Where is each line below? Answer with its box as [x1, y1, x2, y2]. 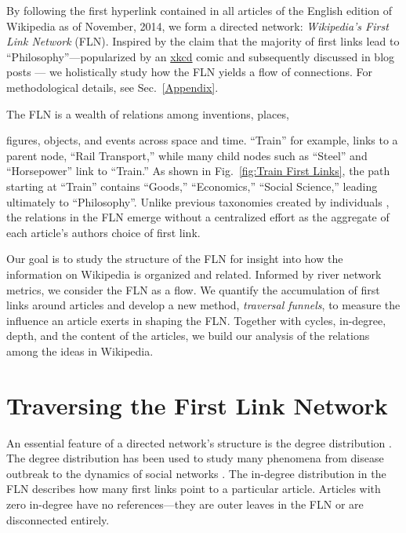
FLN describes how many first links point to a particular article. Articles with [6, 480, 381, 497]
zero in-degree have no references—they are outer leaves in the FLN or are [6, 495, 364, 512]
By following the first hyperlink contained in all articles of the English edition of [6, 2, 392, 18]
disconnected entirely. [6, 511, 110, 528]
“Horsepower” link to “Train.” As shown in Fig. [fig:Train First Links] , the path [6, 162, 390, 179]
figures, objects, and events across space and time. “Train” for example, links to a [6, 132, 398, 148]
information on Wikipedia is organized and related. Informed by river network [6, 265, 382, 282]
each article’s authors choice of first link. [6, 224, 201, 240]
